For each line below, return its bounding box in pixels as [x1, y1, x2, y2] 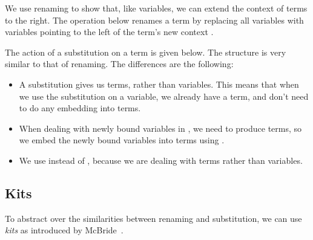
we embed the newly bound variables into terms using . [19, 134, 225, 146]
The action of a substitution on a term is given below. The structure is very [5, 45, 286, 58]
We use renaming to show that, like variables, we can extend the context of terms [5, 2, 308, 14]
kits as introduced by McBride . [5, 224, 124, 236]
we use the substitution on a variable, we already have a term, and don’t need [19, 89, 309, 102]
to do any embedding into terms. [19, 102, 141, 114]
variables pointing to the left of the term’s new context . [5, 25, 214, 38]
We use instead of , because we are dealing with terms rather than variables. [19, 154, 303, 166]
